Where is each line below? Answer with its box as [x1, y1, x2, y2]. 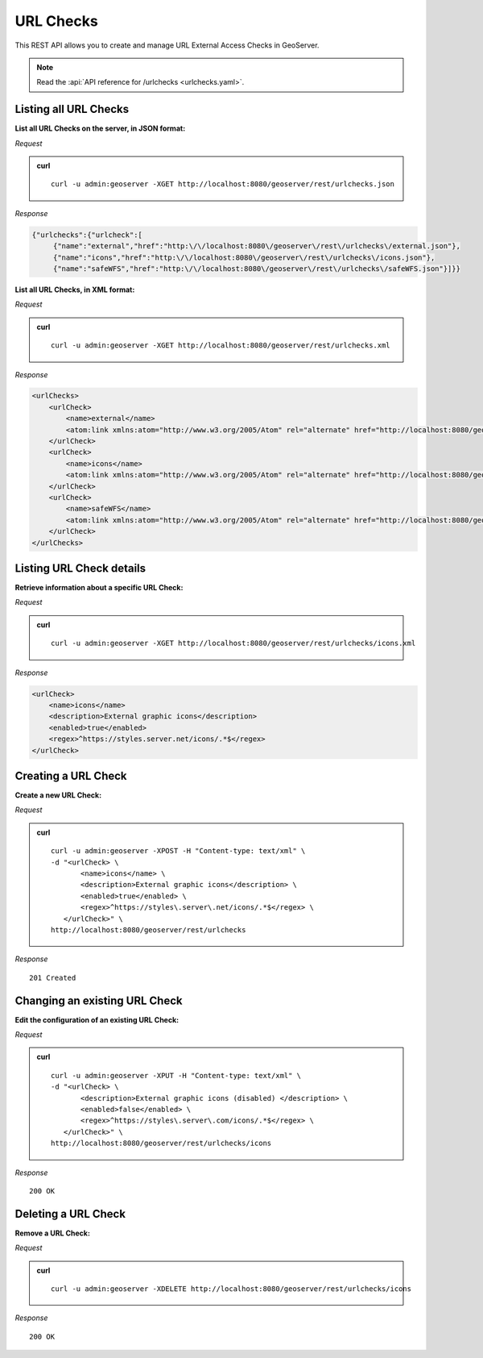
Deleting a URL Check [14, 1206, 126, 1221]
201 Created [29, 973, 76, 982]
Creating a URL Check [14, 769, 128, 782]
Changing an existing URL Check [14, 994, 183, 1007]
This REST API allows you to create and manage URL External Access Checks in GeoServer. [14, 40, 320, 50]
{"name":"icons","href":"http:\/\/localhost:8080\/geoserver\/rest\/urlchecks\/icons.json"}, [52, 252, 436, 262]
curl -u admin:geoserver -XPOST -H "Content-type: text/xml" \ [51, 847, 306, 856]
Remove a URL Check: [14, 1228, 90, 1238]
